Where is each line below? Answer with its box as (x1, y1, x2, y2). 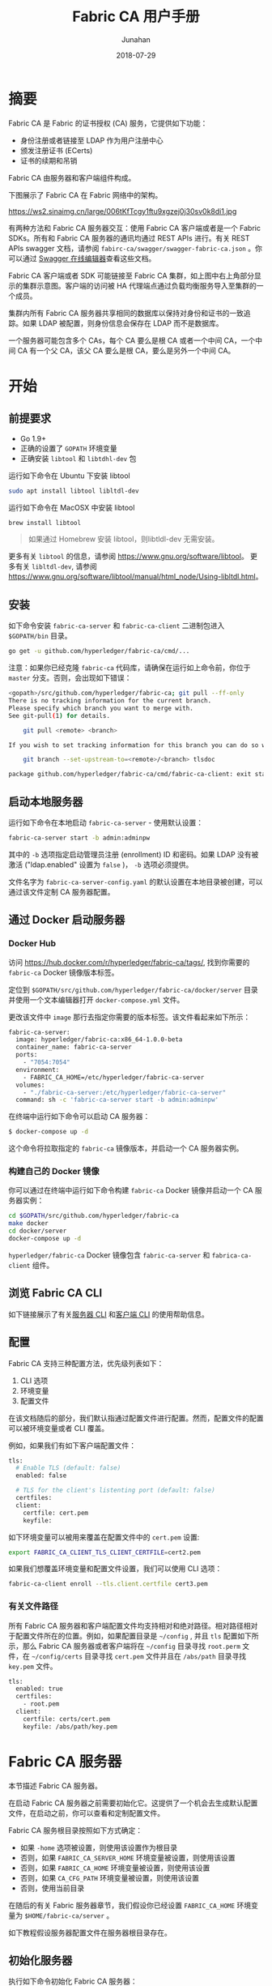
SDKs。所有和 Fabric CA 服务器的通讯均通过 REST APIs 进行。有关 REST (8, 233, 250, 243)
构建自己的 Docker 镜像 (8, 1166, 100, 1177)
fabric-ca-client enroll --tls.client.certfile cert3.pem (8, 1580, 208, 1588)
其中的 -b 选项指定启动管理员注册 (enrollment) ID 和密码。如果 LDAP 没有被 (8, 849, 259, 859)
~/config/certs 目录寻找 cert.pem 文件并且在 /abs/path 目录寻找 (31, 1651, 247, 1661)
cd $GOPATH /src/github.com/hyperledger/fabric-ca (8, 1212, 180, 1220)
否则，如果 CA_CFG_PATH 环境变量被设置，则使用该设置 (19, 1873, 200, 1882)
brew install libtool (8, 519, 82, 527)
